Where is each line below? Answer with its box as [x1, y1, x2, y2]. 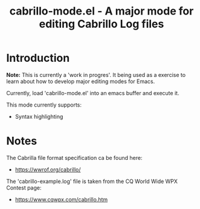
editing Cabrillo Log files [39, 17, 164, 31]
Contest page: [6, 184, 42, 191]
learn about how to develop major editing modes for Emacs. [6, 78, 155, 85]
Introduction [6, 51, 70, 65]
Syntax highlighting [15, 113, 63, 120]
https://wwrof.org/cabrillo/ [15, 165, 81, 173]
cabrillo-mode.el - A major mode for [9, 4, 194, 18]
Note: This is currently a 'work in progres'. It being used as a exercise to [6, 71, 186, 78]
